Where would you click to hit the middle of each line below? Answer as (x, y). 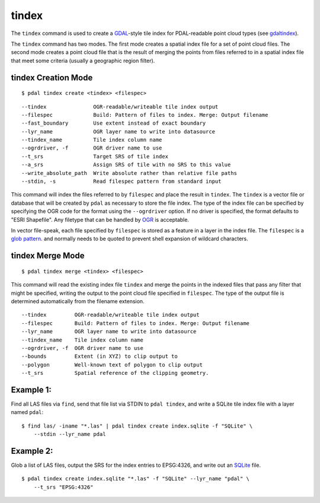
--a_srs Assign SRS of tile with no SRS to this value (126, 165)
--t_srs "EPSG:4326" (63, 487)
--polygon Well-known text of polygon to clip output (112, 364)
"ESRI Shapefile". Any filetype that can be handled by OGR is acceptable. (100, 219)
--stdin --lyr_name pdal (70, 434)
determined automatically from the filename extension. (78, 301)
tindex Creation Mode (52, 77)
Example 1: (31, 389)
